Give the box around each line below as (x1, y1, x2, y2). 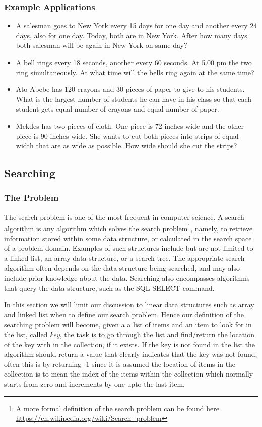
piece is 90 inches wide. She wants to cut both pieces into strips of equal (16, 130, 239, 141)
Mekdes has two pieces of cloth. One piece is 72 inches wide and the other (16, 120, 244, 131)
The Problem (4, 191, 59, 204)
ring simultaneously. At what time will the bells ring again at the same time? (16, 67, 254, 77)
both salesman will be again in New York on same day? (16, 40, 187, 50)
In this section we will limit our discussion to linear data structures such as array (4, 299, 254, 310)
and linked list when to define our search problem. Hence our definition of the (4, 309, 244, 319)
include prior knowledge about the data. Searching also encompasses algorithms (4, 272, 250, 283)
